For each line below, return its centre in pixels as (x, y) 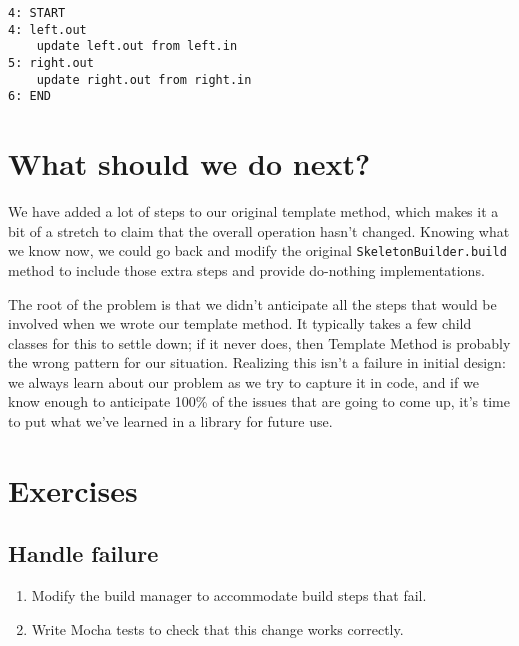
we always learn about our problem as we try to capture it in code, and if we (243, 381)
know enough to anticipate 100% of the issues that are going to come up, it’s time (259, 401)
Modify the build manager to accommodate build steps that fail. (229, 595)
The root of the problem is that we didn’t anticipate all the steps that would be (252, 303)
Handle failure (83, 553)
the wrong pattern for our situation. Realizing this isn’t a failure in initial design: (257, 362)
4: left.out (47, 29)
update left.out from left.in (137, 46)
